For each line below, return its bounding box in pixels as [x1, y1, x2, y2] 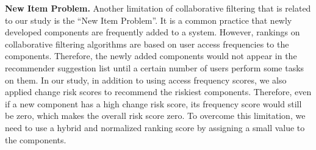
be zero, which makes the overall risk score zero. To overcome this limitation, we [5, 109, 306, 122]
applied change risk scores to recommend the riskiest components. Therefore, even [5, 85, 312, 98]
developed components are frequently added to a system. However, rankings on [5, 26, 300, 38]
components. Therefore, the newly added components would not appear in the [5, 49, 297, 62]
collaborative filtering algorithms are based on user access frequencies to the [5, 37, 289, 50]
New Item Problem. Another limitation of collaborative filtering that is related [5, 2, 311, 14]
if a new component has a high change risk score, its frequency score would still [5, 97, 302, 110]
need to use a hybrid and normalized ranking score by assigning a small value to [5, 121, 305, 134]
